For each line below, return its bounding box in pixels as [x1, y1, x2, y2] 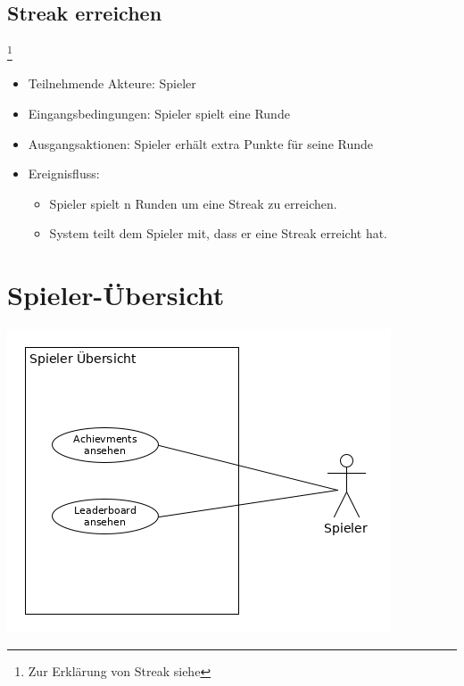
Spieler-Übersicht [7, 277, 225, 313]
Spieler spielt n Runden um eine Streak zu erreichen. [49, 194, 337, 212]
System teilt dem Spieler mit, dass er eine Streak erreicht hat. [49, 224, 388, 243]
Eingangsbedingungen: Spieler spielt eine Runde [28, 104, 290, 123]
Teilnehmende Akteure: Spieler [28, 74, 196, 93]
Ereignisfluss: [28, 164, 100, 183]
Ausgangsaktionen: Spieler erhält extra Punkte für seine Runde [28, 134, 374, 153]
